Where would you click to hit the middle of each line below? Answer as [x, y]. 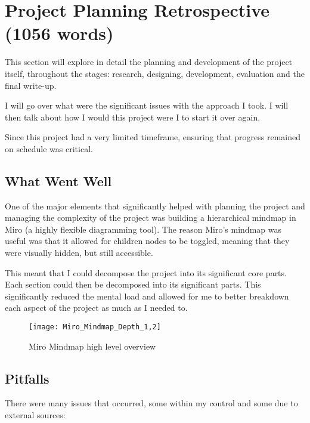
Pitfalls [27, 378]
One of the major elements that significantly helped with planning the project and [155, 206]
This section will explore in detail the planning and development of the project [149, 62]
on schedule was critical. [49, 148]
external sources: [35, 415]
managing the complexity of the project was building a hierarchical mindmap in [151, 217]
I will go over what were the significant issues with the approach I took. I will [147, 105]
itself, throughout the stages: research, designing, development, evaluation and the [155, 73]
